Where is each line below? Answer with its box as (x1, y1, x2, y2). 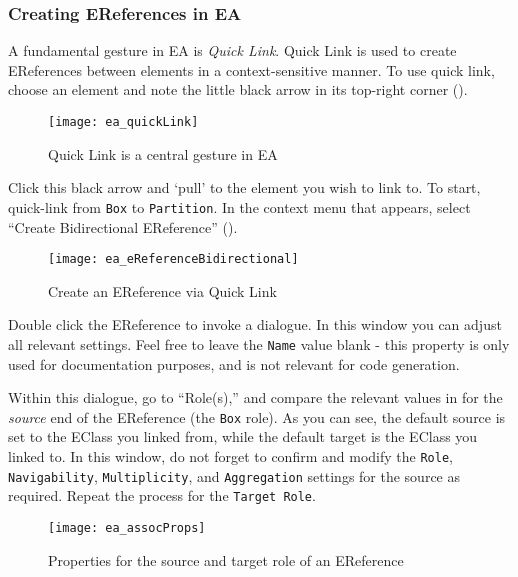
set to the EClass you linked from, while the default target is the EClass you (8, 426, 478, 447)
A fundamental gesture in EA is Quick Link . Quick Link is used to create (8, 40, 457, 61)
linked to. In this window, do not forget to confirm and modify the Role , (8, 446, 453, 467)
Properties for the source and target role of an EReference (48, 549, 404, 570)
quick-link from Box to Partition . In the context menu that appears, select (8, 196, 471, 217)
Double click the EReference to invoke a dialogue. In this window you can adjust (8, 314, 502, 335)
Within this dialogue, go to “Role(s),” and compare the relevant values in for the (8, 387, 503, 408)
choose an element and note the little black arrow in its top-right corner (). (8, 79, 468, 100)
